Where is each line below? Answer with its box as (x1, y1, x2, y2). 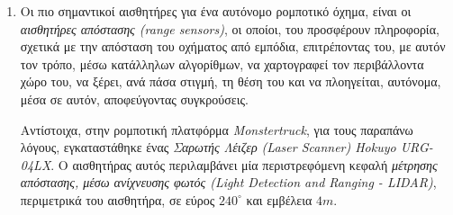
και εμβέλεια (246, 190, 313, 209)
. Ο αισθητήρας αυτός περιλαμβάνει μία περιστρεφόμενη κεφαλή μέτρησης (50, 155, 438, 174)
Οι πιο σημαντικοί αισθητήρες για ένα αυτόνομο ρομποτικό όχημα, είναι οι (20, 2, 412, 20)
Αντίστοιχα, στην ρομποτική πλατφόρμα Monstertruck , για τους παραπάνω (20, 120, 413, 139)
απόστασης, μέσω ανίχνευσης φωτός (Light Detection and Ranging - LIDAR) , (20, 173, 437, 192)
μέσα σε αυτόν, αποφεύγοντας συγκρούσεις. (20, 89, 249, 108)
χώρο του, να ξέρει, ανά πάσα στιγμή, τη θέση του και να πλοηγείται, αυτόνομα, (20, 72, 441, 91)
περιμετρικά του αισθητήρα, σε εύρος (20, 190, 215, 209)
